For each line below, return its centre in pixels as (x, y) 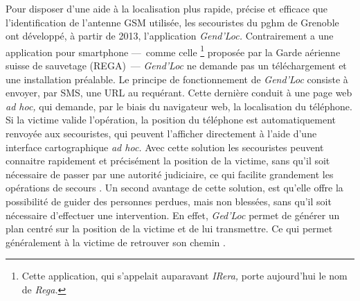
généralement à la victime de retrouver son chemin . (116, 242)
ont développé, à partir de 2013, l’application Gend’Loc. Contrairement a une (170, 36)
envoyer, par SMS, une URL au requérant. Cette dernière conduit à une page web (179, 93)
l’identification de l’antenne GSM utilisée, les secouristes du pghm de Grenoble (172, 22)
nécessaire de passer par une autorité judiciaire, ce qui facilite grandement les (170, 174)
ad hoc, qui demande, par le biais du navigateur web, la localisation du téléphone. (179, 106)
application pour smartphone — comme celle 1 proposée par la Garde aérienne (173, 51)
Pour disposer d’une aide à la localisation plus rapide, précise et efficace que (167, 8)
